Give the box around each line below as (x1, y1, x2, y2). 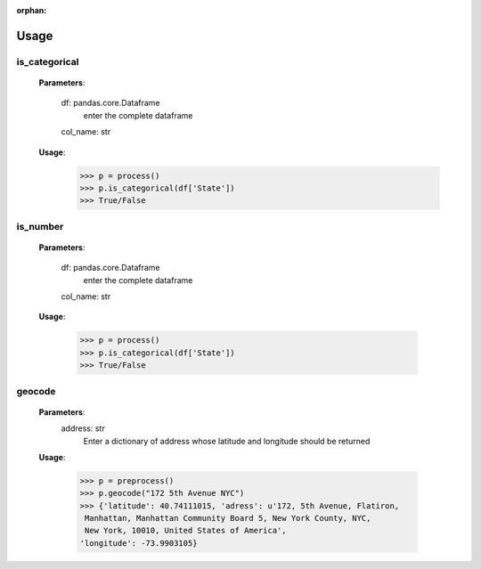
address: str (61, 423, 106, 434)
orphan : (16, 5, 47, 15)
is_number (16, 220, 64, 232)
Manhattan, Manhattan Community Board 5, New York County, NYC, (85, 513, 371, 524)
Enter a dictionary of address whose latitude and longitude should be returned (83, 435, 371, 446)
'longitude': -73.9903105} (79, 538, 198, 548)
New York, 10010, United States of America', (85, 525, 287, 536)
